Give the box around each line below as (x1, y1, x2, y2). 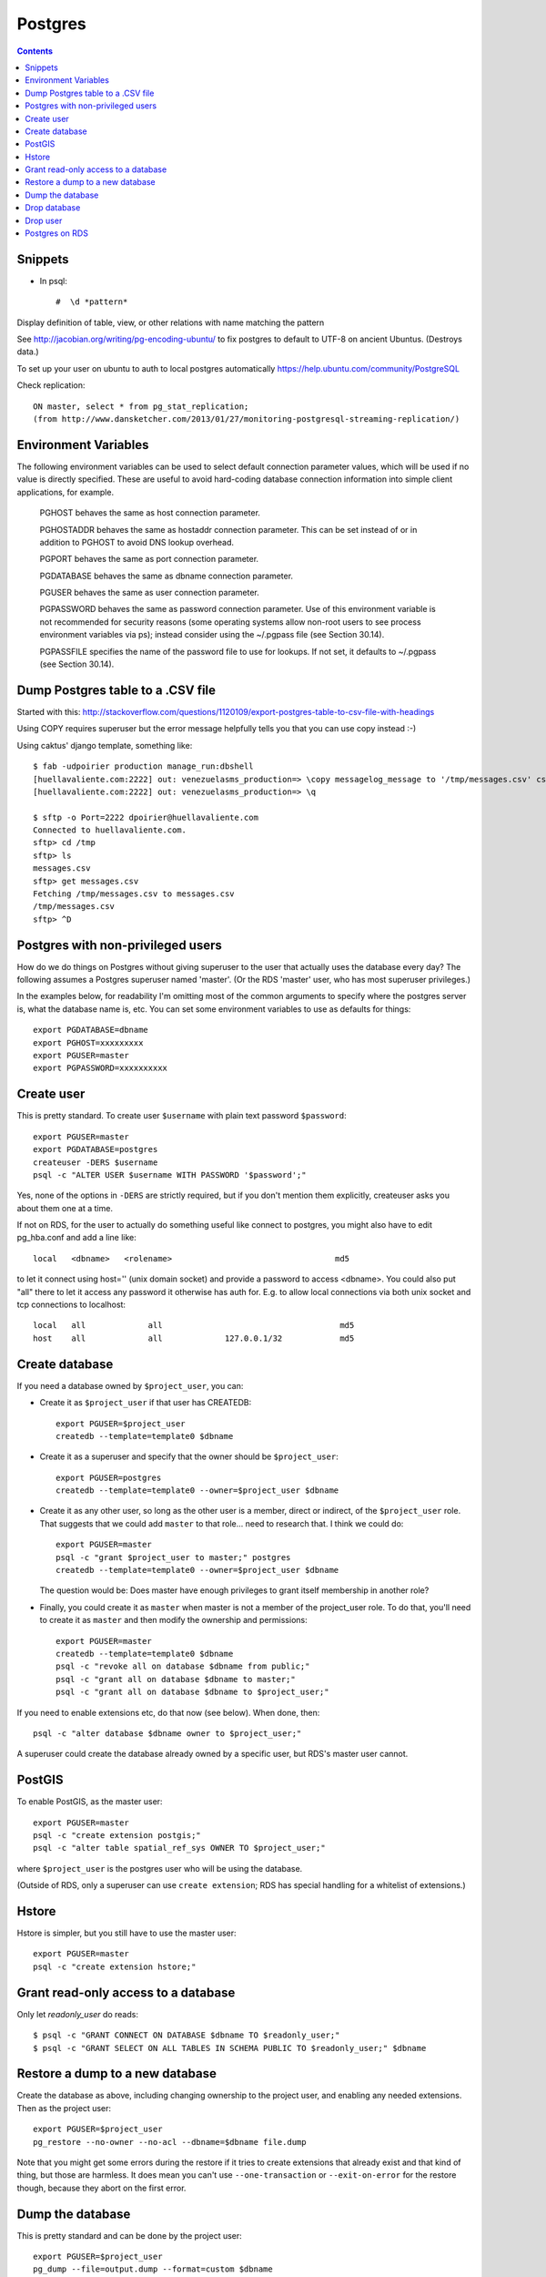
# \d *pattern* (56, 297, 128, 307)
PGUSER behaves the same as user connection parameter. (39, 587, 259, 598)
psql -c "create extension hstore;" (33, 1961, 197, 1972)
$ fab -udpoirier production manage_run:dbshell (33, 761, 254, 771)
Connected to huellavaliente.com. (33, 825, 187, 835)
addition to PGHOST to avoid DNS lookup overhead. (39, 536, 235, 547)
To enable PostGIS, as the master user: (16, 1796, 163, 1807)
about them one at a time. (16, 1202, 114, 1213)
